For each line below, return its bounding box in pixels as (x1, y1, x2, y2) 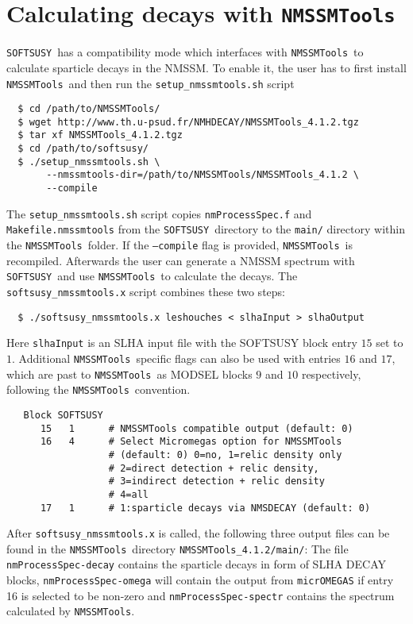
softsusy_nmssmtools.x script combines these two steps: (6, 283, 285, 299)
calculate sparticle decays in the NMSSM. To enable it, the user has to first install (6, 59, 407, 75)
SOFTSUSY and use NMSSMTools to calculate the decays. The (6, 268, 298, 284)
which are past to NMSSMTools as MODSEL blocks (6, 365, 253, 382)
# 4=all (108, 488, 149, 500)
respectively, (301, 365, 361, 382)
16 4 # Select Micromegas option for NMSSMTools (40, 436, 342, 448)
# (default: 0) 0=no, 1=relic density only (108, 449, 342, 460)
